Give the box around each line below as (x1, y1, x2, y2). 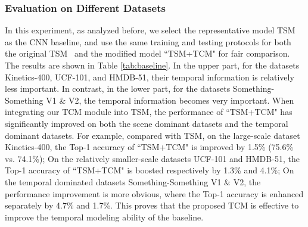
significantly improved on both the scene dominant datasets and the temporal (5, 117, 288, 129)
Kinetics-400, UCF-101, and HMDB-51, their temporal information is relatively (5, 70, 294, 83)
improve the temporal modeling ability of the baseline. (5, 210, 204, 223)
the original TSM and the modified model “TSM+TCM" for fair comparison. (5, 47, 290, 60)
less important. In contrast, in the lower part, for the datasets (5, 82, 231, 95)
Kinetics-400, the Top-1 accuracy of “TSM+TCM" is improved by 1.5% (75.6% (5, 141, 294, 153)
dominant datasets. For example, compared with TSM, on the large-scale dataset (5, 129, 300, 141)
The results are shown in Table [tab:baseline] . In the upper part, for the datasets (5, 59, 300, 71)
